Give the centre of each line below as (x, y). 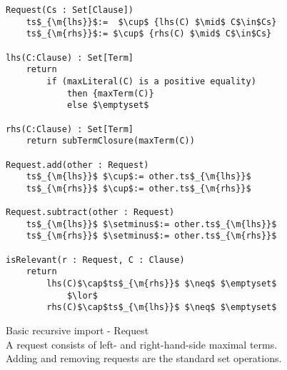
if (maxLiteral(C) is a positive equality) (151, 81)
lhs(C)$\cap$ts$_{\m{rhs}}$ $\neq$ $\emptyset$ (162, 284)
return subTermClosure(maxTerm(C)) (110, 141)
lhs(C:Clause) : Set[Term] (70, 57)
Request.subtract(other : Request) (90, 212)
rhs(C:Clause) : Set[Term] (70, 129)
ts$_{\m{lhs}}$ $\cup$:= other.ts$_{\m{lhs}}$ (139, 177)
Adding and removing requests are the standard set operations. (144, 358)
